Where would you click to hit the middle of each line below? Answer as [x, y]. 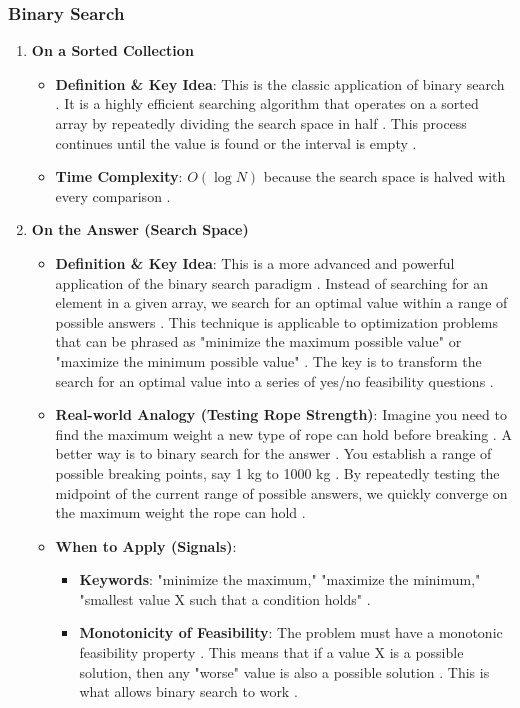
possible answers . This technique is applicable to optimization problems [276, 321]
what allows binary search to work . [188, 691]
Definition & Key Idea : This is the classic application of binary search [280, 83]
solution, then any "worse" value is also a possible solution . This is [284, 671]
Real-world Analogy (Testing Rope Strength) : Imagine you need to [281, 414]
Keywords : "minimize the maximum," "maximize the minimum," [280, 579]
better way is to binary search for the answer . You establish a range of [273, 453]
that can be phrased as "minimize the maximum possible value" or [258, 341]
